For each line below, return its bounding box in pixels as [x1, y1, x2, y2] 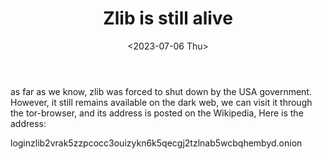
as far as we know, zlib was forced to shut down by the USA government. [10, 85, 312, 97]
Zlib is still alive [103, 7, 233, 30]
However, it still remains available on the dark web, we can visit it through [10, 96, 313, 108]
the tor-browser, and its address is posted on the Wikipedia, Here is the [10, 107, 304, 119]
